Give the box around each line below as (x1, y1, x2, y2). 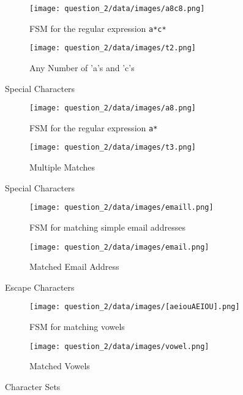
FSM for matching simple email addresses (29, 220, 185, 233)
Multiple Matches (29, 161, 95, 174)
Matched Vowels (29, 359, 90, 372)
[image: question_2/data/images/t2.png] (29, 44, 196, 53)
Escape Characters (5, 280, 75, 293)
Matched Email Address (29, 260, 119, 273)
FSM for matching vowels (29, 320, 125, 333)
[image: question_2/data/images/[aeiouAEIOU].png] (29, 302, 240, 312)
